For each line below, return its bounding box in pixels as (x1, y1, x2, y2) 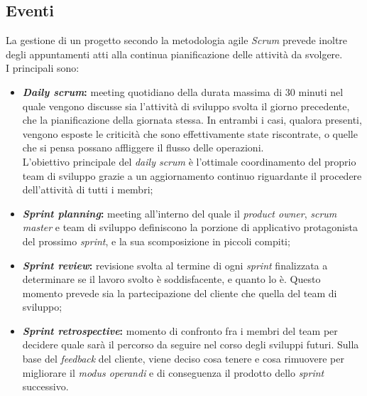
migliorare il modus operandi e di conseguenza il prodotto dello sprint (22, 365, 324, 380)
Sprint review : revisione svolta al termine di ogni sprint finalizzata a (22, 257, 328, 272)
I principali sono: (6, 60, 80, 75)
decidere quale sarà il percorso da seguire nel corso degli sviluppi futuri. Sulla (22, 337, 359, 352)
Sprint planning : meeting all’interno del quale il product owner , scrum (22, 205, 337, 220)
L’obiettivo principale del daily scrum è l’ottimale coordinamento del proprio (22, 154, 356, 168)
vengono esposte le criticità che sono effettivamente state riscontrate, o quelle (22, 126, 358, 141)
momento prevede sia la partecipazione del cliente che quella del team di (22, 285, 337, 300)
